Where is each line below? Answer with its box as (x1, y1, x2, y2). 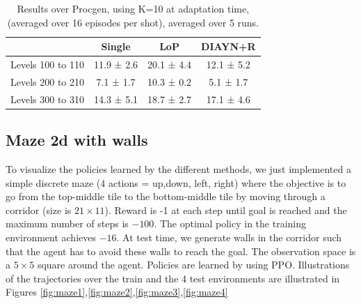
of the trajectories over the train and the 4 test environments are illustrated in (6, 271, 340, 285)
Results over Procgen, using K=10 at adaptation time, (17, 1, 250, 15)
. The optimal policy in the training (154, 216, 306, 231)
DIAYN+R (201, 39, 256, 54)
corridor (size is (6, 202, 72, 217)
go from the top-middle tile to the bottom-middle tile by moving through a (6, 189, 326, 204)
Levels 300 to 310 (10, 91, 85, 106)
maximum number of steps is (6, 216, 129, 231)
